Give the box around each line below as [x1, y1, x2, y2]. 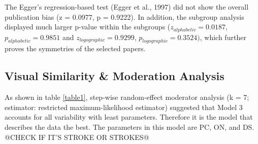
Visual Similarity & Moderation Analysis [5, 68, 224, 84]
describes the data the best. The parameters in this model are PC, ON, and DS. [5, 122, 254, 132]
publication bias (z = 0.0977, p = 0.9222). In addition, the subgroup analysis [5, 11, 244, 22]
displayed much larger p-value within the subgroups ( [5, 21, 171, 32]
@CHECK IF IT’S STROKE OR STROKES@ [5, 131, 149, 142]
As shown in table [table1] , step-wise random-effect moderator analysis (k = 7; [5, 92, 249, 102]
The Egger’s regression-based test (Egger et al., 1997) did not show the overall [5, 2, 249, 12]
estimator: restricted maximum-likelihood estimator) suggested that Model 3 [5, 101, 243, 112]
